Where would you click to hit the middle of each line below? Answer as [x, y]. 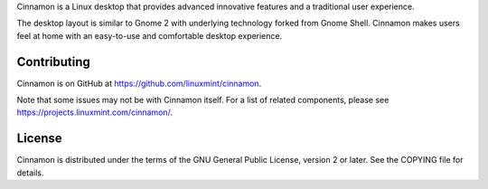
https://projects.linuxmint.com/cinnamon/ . [95, 112]
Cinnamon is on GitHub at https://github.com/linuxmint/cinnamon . [139, 83]
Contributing [53, 62]
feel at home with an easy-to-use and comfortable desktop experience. [150, 35]
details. [30, 173]
